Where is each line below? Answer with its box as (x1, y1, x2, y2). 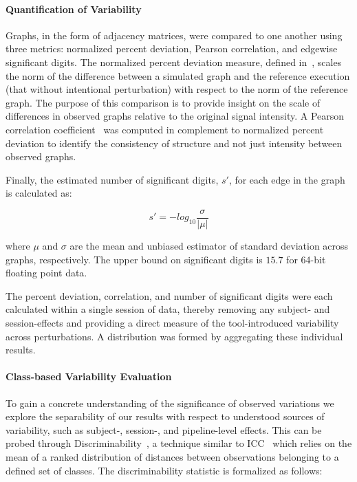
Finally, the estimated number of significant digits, (6, 172, 219, 186)
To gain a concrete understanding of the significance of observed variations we (6, 395, 334, 410)
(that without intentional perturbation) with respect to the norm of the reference (6, 82, 348, 96)
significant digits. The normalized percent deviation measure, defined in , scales (6, 54, 342, 69)
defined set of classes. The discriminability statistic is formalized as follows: (6, 463, 323, 477)
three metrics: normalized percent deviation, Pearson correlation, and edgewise (6, 41, 338, 56)
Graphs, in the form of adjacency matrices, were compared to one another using (6, 28, 343, 42)
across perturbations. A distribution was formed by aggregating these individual (6, 329, 343, 343)
